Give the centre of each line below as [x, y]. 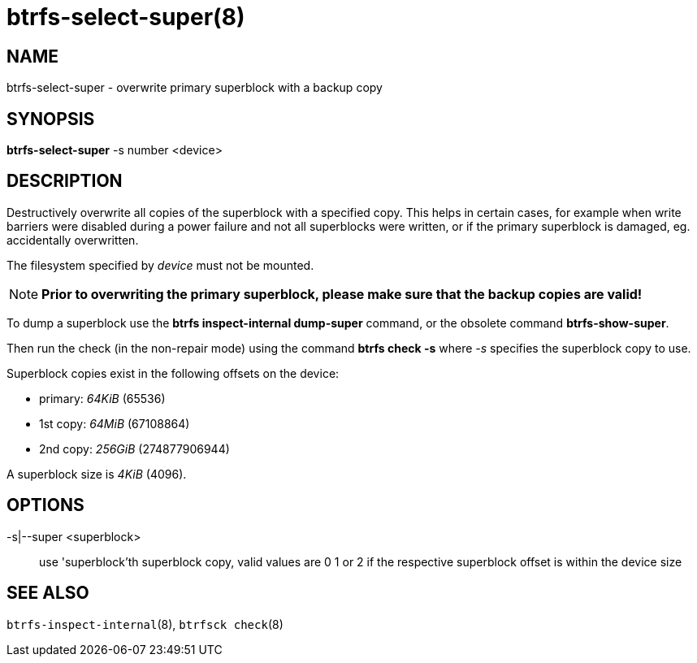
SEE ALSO [48, 593]
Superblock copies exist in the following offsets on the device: [173, 373]
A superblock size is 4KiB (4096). [97, 474]
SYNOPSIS [51, 119]
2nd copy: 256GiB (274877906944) [134, 448]
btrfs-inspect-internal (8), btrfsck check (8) [145, 624]
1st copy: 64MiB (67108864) [115, 423]
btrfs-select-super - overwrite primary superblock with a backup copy [195, 88]
